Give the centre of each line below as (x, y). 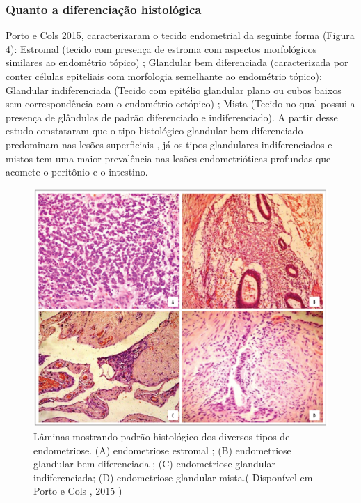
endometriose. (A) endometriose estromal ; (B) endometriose (162, 450)
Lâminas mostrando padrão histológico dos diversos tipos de (162, 436)
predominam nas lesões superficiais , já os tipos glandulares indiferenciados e (169, 144)
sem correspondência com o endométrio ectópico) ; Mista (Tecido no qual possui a (180, 103)
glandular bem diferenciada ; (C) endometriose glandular (154, 464)
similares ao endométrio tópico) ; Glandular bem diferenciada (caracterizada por (177, 62)
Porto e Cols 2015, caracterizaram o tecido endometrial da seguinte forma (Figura (180, 35)
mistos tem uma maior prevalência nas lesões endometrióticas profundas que (168, 158)
